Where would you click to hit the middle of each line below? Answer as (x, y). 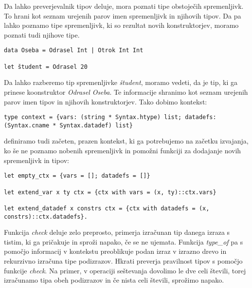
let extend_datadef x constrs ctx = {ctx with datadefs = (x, (107, 208)
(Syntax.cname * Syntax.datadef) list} (68, 125)
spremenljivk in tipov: (36, 160)
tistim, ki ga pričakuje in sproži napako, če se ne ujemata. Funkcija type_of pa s (124, 241)
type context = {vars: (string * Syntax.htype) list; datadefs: (110, 117)
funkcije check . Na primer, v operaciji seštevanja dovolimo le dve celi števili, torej (125, 270)
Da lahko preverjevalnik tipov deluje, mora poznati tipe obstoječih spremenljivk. (124, 6)
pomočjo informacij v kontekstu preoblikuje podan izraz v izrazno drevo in (115, 251)
